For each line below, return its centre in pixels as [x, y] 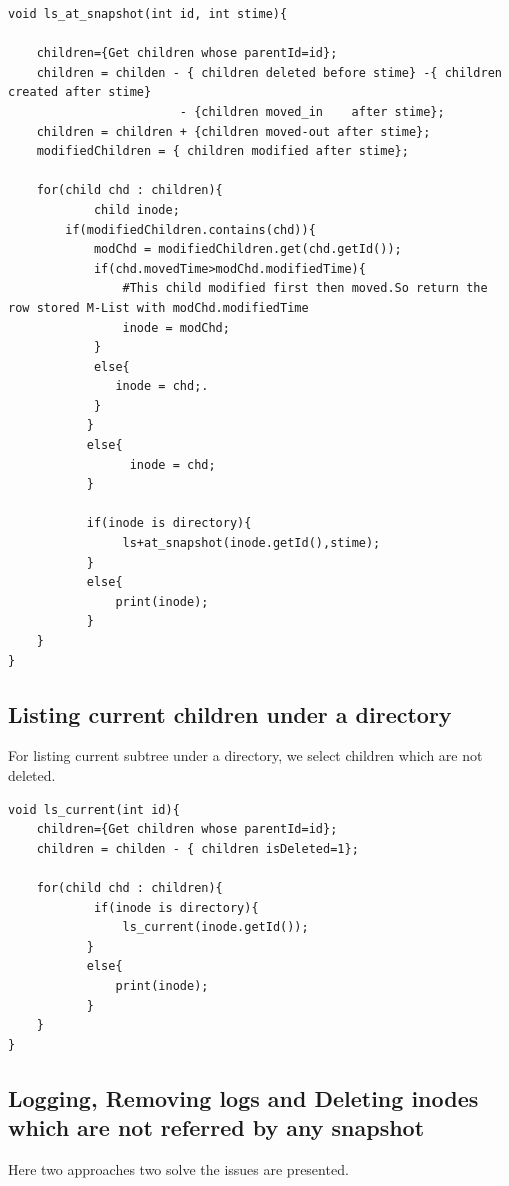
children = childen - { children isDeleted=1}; [197, 848]
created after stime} [80, 92]
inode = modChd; [176, 327]
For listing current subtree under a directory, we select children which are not [245, 755]
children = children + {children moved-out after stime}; [233, 131]
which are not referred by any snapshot [216, 1127]
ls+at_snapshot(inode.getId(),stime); [251, 543]
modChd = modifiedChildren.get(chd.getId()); [247, 249]
